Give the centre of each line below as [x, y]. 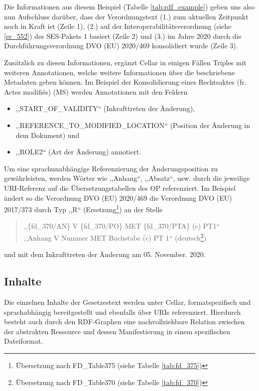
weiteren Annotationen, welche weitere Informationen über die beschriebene [120, 72]
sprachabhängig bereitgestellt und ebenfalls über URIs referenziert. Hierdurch [123, 312]
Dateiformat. [24, 341]
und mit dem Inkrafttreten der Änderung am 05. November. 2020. [105, 254]
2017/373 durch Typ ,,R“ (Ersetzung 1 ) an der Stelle [83, 208]
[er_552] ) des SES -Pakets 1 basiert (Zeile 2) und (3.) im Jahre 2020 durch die [123, 36]
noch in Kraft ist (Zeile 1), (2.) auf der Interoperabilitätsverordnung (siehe [118, 26]
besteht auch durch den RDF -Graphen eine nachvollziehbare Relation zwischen [125, 322]
